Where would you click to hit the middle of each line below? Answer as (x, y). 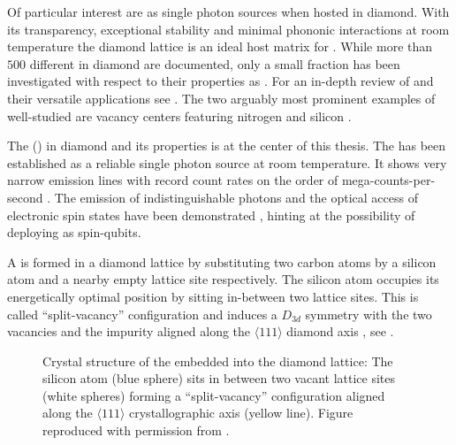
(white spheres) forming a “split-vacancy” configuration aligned (214, 395)
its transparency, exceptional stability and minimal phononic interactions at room (228, 29)
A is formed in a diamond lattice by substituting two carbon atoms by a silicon (222, 261)
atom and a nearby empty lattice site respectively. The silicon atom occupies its (223, 279)
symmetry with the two (369, 314)
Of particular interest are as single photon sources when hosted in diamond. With (228, 12)
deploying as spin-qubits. (74, 232)
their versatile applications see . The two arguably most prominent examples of (221, 98)
